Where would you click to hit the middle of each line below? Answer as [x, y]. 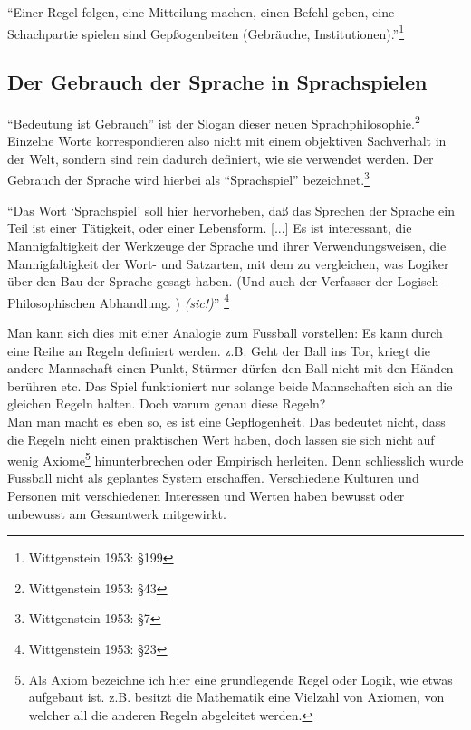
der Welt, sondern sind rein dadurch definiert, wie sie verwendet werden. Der [221, 158]
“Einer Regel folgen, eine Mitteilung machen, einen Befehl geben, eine [201, 12]
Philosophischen [52, 302]
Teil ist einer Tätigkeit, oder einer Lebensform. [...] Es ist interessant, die [210, 228]
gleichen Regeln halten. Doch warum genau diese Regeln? [167, 403]
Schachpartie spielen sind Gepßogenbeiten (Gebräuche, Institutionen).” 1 [206, 32]
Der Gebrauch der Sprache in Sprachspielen [217, 82]
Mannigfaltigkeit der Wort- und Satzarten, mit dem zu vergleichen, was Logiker [228, 263]
